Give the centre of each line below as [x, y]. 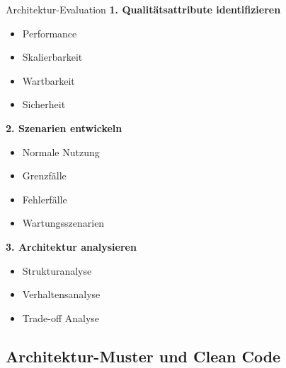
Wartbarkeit [48, 80]
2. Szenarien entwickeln [64, 127]
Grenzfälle [44, 176]
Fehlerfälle [45, 199]
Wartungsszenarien [63, 223]
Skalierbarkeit [52, 57]
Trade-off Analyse [61, 317]
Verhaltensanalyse [61, 294]
